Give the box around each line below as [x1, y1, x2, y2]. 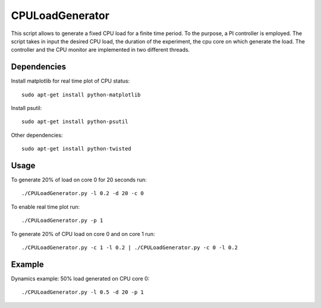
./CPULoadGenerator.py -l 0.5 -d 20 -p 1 [21, 289, 144, 296]
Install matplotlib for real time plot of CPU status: [11, 77, 130, 84]
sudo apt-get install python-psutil [21, 118, 128, 125]
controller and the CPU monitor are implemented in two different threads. [11, 46, 190, 54]
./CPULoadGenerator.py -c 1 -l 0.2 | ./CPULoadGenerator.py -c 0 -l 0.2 [21, 244, 238, 251]
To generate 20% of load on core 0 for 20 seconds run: [11, 176, 147, 184]
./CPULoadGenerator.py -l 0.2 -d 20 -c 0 [21, 190, 144, 197]
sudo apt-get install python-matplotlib [21, 91, 141, 98]
